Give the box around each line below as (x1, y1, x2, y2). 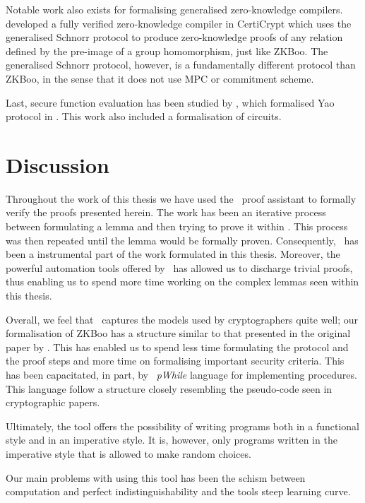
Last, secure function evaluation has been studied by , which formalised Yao (6, 95, 335, 110)
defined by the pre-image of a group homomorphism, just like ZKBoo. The (6, 43, 328, 58)
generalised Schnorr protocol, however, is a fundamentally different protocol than (6, 57, 356, 72)
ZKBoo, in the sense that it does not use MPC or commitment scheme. (6, 71, 314, 85)
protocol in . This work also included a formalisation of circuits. (6, 109, 282, 124)
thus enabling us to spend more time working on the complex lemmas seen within (6, 274, 359, 289)
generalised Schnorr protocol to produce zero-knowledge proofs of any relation (6, 30, 343, 45)
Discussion (6, 150, 109, 179)
